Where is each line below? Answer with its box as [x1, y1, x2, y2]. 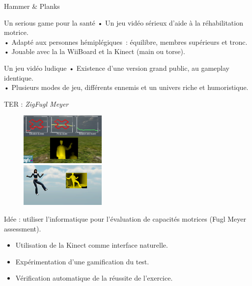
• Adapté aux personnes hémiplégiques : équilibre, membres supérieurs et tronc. [4, 36, 248, 47]
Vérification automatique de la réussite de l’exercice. [15, 273, 173, 283]
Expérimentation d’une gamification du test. [15, 256, 149, 266]
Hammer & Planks [4, 1, 60, 11]
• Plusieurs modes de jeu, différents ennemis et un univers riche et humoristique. [4, 82, 249, 92]
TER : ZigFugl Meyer [4, 98, 69, 109]
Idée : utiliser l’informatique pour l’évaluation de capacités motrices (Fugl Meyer [4, 214, 246, 224]
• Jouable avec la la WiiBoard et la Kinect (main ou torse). [4, 46, 185, 57]
